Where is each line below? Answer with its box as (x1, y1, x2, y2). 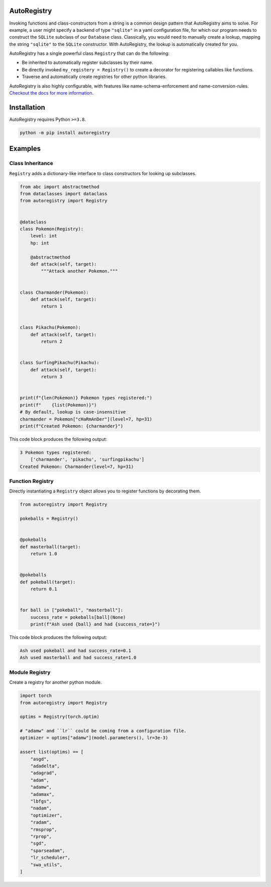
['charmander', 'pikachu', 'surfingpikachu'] (30, 457, 145, 462)
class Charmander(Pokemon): (20, 289, 89, 295)
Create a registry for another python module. (9, 679, 102, 685)
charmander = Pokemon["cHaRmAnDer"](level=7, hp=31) (20, 416, 153, 422)
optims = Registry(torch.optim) (20, 714, 100, 719)
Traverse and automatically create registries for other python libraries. (22, 73, 167, 80)
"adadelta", (30, 763, 60, 769)
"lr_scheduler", (30, 855, 70, 860)
